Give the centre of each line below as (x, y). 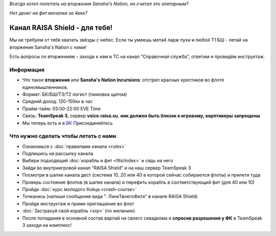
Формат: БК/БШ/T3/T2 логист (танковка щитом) (75, 94)
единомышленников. (45, 87)
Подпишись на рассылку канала (58, 154)
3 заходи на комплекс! (47, 225)
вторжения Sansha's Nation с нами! (48, 47)
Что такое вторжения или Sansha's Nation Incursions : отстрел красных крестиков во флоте (123, 80)
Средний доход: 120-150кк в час (57, 101)
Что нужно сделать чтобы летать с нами (63, 136)
